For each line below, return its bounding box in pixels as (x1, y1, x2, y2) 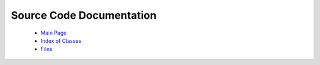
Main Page (40, 29, 67, 36)
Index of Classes (40, 37, 82, 44)
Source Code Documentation (11, 9, 157, 22)
